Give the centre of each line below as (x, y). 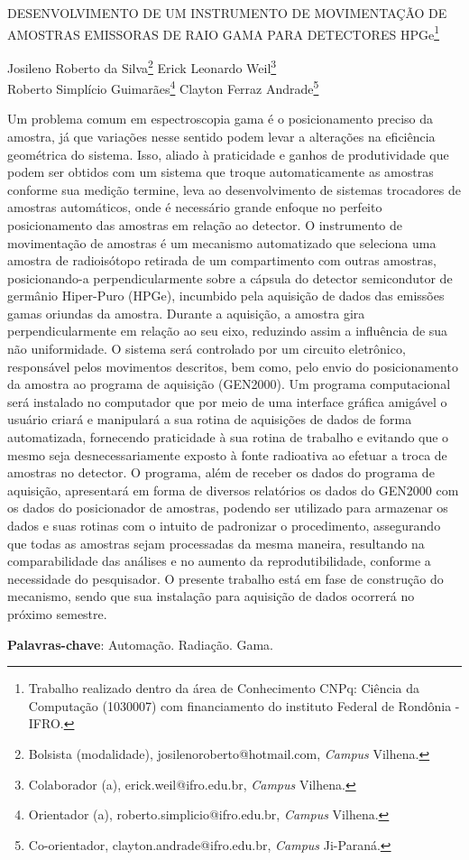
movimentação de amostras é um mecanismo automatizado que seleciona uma (222, 242)
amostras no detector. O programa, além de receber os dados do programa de (221, 472)
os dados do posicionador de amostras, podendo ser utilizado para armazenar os (228, 508)
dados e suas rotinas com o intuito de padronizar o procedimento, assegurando (224, 525)
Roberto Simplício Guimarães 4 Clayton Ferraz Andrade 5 (163, 87)
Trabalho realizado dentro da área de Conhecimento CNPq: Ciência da (224, 688)
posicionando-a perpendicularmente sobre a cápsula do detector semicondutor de (230, 277)
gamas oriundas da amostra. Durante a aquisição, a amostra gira (186, 313)
